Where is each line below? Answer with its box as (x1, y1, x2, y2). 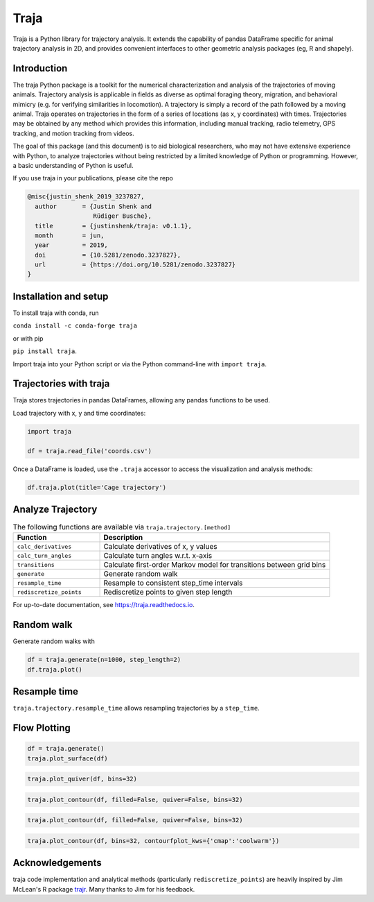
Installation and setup (12, 290, 109, 302)
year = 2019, (35, 241, 109, 249)
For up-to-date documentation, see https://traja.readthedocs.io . (12, 601, 195, 609)
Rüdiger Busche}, (93, 212, 152, 220)
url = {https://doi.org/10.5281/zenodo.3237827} (35, 261, 236, 269)
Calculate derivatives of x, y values (103, 542, 217, 552)
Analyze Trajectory (12, 503, 98, 515)
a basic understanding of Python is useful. (12, 161, 134, 169)
